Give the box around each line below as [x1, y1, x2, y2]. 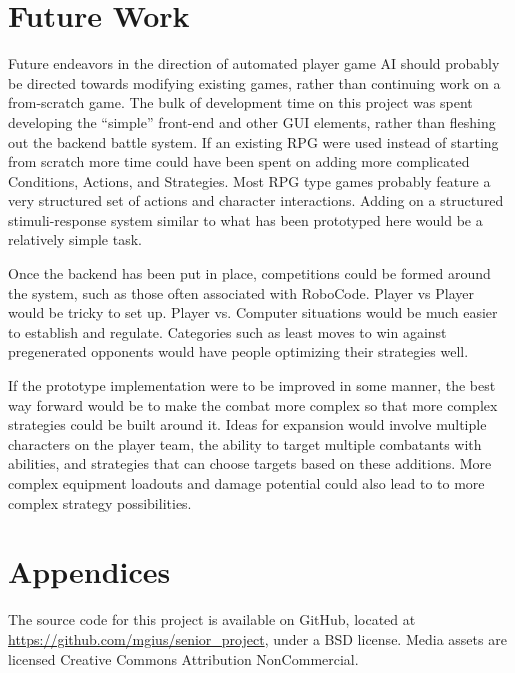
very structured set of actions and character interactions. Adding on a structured [8, 190, 504, 211]
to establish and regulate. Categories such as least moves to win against [8, 321, 447, 342]
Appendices [8, 551, 171, 592]
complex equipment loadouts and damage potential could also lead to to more [8, 473, 485, 493]
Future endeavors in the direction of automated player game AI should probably [8, 53, 500, 74]
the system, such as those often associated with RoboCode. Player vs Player [8, 282, 474, 303]
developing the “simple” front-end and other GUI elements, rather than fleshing [8, 111, 496, 132]
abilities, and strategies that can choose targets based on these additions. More [8, 453, 492, 474]
